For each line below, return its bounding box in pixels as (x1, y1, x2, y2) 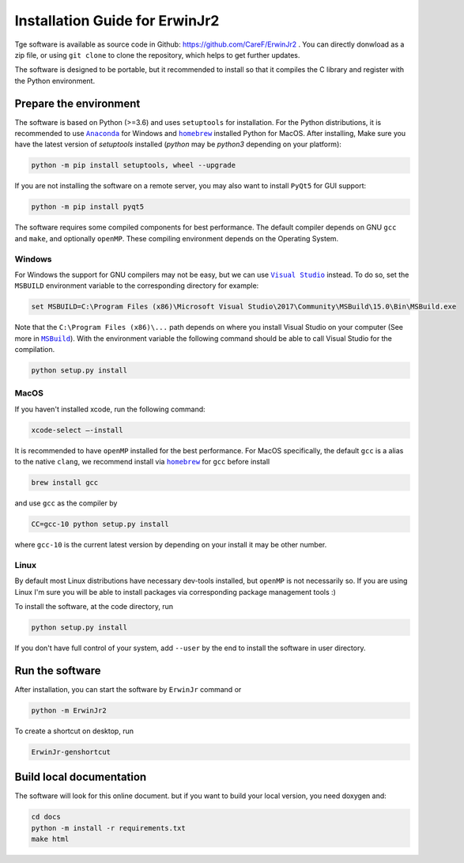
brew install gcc (31, 479, 99, 487)
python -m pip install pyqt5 (31, 203, 145, 211)
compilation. (14, 345, 55, 354)
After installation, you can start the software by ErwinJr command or (14, 684, 242, 694)
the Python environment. (14, 76, 95, 85)
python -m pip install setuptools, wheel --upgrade (31, 161, 236, 170)
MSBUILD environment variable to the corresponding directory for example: (14, 281, 259, 290)
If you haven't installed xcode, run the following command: (14, 404, 206, 414)
